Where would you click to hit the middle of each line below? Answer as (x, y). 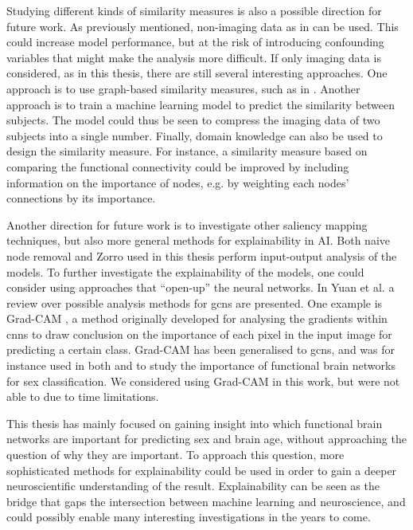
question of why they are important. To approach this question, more (175, 455)
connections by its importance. (81, 198)
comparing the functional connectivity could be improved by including (178, 166)
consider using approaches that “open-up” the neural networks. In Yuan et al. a (201, 287)
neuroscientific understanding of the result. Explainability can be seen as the (193, 486)
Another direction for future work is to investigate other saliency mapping (187, 224)
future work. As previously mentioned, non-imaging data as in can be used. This (203, 26)
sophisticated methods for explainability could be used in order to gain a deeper (202, 470)
